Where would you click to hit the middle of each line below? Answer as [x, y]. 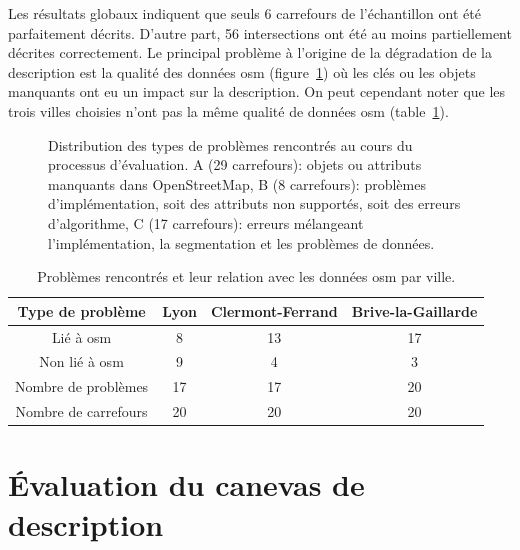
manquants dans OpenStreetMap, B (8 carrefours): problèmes [237, 183]
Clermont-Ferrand [274, 310]
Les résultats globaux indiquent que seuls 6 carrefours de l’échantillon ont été [244, 13]
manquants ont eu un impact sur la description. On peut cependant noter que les [257, 91]
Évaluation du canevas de [186, 484]
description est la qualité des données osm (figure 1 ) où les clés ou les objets [242, 71]
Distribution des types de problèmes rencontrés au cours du [230, 144]
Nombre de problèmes [82, 386]
